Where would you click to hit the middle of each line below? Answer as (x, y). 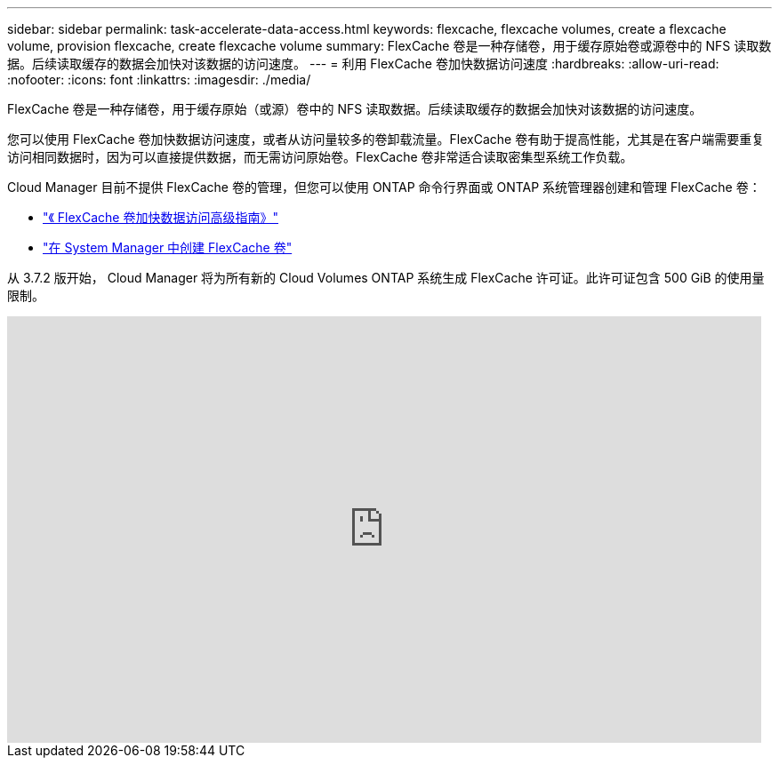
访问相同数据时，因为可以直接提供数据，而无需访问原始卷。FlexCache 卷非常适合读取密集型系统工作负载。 (320, 157)
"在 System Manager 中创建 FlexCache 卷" (168, 247)
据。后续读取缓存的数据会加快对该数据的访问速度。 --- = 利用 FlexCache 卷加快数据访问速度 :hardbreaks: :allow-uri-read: (363, 64)
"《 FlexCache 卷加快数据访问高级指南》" (161, 217)
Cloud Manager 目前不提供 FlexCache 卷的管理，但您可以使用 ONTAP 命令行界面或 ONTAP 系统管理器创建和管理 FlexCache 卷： (384, 187)
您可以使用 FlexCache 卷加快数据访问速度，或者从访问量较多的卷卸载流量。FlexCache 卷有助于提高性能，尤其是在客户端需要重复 (386, 139)
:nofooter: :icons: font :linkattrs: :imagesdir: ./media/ (159, 80)
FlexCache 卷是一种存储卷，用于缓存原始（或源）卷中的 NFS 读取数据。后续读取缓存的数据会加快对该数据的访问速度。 (355, 109)
